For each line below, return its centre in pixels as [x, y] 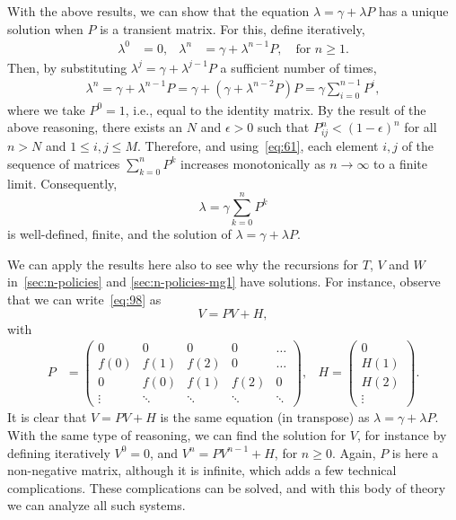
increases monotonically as [253, 163]
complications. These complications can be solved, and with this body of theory [227, 487]
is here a [415, 452]
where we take [46, 109]
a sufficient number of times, [298, 67]
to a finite [401, 163]
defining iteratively [59, 452]
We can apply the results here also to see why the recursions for [183, 264]
